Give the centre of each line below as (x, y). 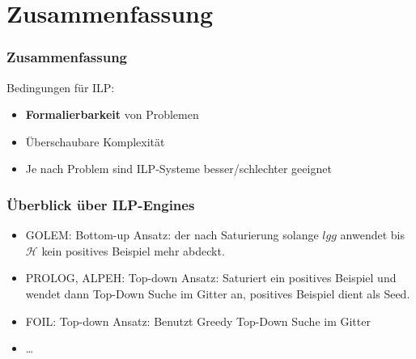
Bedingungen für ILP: (61, 87)
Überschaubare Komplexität (95, 141)
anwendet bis (372, 235)
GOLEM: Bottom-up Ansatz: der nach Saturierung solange (172, 235)
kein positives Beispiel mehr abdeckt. (133, 250)
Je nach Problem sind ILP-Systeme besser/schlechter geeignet (178, 169)
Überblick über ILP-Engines (101, 204)
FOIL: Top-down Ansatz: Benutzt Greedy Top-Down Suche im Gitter (198, 321)
